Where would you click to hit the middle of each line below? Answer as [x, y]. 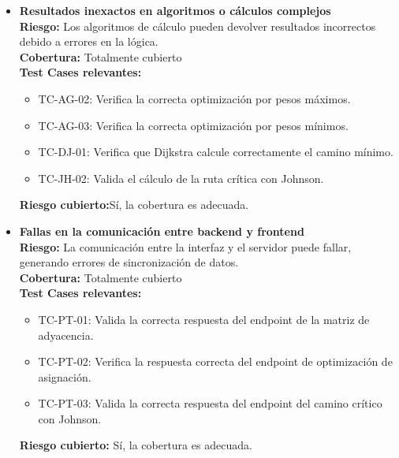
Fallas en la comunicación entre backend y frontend [162, 231]
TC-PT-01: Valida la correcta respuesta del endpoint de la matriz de [204, 319]
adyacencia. [66, 335]
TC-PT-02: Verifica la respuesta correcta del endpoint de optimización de [215, 361]
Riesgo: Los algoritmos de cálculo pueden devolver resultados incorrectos [198, 26]
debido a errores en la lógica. [89, 41]
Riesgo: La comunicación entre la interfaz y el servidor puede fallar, [185, 246]
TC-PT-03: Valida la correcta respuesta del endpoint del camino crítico [210, 403]
